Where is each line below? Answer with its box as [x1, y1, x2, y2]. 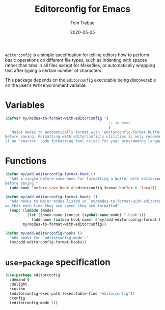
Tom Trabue [70, 20, 95, 26]
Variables [5, 100, 45, 111]
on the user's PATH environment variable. [5, 82, 87, 88]
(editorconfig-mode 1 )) [9, 300, 58, 305]
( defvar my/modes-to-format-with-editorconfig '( [5, 116, 109, 121]
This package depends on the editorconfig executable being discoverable [5, 77, 156, 83]
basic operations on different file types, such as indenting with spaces [5, 57, 147, 63]
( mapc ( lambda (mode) [9, 208, 54, 213]
